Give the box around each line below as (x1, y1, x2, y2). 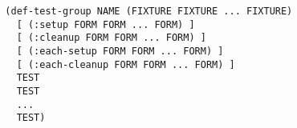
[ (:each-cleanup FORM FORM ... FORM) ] (16, 58, 235, 70)
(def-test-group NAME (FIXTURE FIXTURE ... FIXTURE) (5, 6, 293, 17)
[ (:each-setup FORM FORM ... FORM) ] (16, 45, 224, 57)
